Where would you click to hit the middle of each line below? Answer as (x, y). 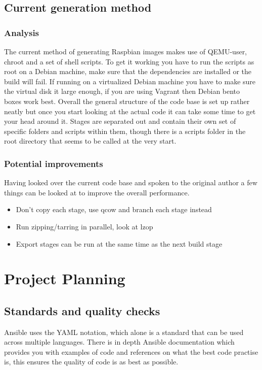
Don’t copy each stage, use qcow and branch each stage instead (114, 209)
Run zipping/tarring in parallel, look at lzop (84, 226)
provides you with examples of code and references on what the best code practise (131, 351)
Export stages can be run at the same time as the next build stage (119, 243)
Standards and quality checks (82, 310)
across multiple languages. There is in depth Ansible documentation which (119, 342)
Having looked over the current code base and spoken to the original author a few (131, 182)
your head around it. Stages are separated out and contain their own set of (120, 121)
